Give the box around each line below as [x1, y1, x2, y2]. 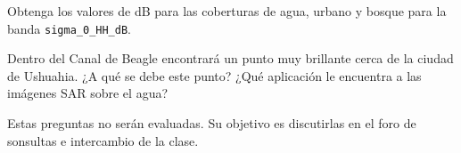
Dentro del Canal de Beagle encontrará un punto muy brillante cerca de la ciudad [7, 49, 454, 68]
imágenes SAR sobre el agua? [7, 84, 169, 102]
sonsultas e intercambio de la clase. [7, 131, 199, 149]
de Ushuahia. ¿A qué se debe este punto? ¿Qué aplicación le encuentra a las [7, 66, 422, 85]
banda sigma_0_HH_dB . [7, 19, 131, 37]
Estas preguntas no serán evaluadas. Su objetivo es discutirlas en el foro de [7, 114, 416, 133]
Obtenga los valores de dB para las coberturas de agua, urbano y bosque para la [7, 2, 447, 20]
